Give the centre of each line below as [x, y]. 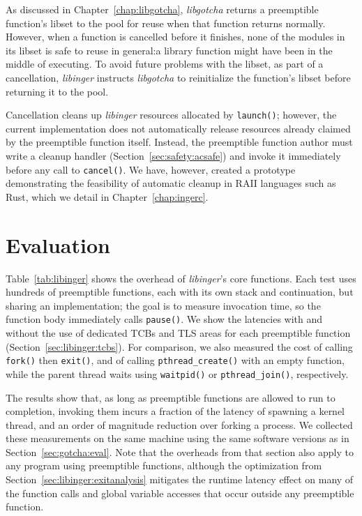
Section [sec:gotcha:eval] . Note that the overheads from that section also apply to [180, 451]
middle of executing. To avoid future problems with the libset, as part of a [165, 64]
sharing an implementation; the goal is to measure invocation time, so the [163, 305]
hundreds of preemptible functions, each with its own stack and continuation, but [180, 292]
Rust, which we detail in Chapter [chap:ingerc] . [107, 196]
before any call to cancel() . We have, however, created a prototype [151, 169]
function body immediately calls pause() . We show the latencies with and [164, 319]
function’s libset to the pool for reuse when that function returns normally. [166, 23]
